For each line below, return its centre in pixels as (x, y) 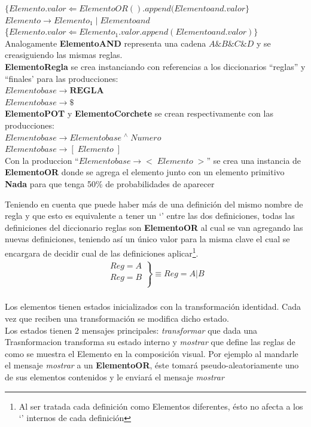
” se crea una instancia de (254, 160)
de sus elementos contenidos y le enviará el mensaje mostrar (115, 376)
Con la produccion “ (42, 160)
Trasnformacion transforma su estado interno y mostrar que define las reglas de (150, 342)
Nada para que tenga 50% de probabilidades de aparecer (110, 183)
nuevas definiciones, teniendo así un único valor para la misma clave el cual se (147, 239)
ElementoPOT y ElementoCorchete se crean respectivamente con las (139, 113)
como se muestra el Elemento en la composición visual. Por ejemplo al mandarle (152, 353)
